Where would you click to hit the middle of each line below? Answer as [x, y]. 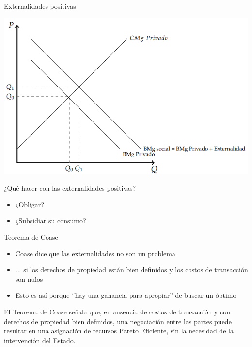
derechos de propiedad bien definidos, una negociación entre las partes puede [118, 321]
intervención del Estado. [40, 340]
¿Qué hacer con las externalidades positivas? [70, 188]
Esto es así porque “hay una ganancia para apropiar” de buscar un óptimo [126, 295]
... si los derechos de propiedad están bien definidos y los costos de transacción [132, 269]
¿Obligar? [30, 204]
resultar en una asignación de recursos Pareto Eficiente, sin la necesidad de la [119, 331]
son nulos [29, 279]
